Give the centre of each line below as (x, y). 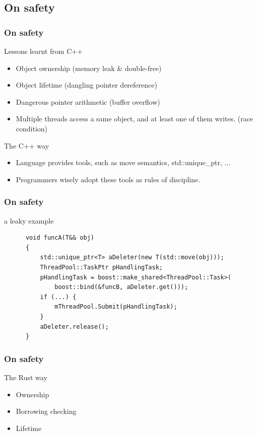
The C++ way (27, 145)
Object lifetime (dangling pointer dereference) (86, 85)
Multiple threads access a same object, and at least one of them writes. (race (135, 119)
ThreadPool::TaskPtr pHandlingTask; (101, 267)
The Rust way (26, 377)
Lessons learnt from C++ (44, 51)
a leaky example (29, 220)
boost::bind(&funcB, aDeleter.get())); (121, 287)
